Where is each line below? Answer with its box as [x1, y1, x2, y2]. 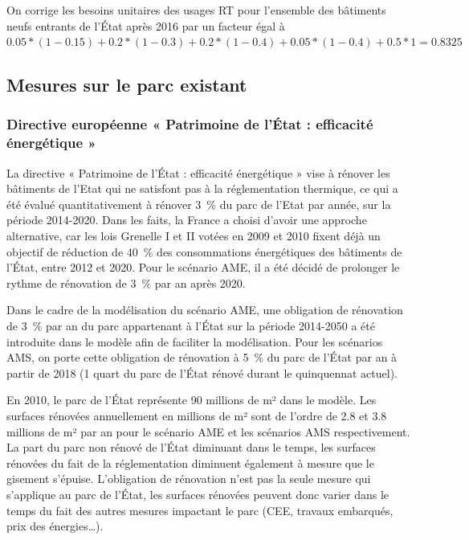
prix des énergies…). [6, 517, 104, 534]
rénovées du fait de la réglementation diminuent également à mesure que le [6, 454, 374, 471]
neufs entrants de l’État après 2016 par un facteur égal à [6, 17, 285, 34]
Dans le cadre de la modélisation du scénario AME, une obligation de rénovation [6, 301, 403, 318]
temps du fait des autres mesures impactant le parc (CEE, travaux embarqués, [6, 501, 394, 518]
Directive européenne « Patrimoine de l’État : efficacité [6, 114, 373, 134]
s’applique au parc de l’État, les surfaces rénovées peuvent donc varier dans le [6, 485, 389, 502]
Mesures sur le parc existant [6, 72, 247, 97]
